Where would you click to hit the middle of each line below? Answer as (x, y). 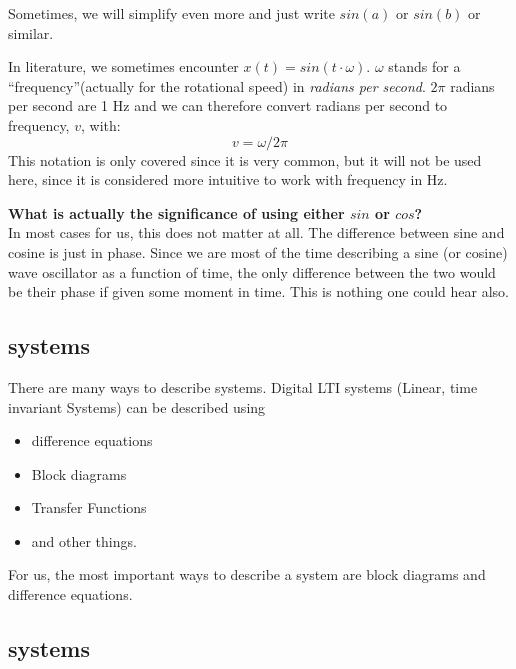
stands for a (424, 66)
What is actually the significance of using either (176, 212)
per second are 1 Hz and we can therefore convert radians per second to (228, 105)
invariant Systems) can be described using (137, 406)
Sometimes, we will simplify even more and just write (171, 13)
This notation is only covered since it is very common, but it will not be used (245, 159)
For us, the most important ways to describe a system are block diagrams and (247, 574)
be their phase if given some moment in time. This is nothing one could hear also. (258, 291)
